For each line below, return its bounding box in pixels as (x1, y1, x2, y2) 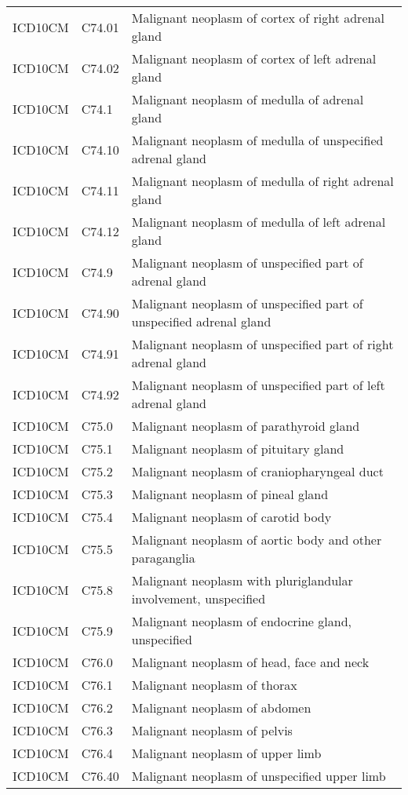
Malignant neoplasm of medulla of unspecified (131, 131, 384, 149)
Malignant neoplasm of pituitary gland (131, 439, 344, 458)
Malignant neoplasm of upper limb (131, 744, 322, 762)
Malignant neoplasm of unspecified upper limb (131, 767, 386, 785)
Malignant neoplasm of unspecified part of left (131, 376, 385, 394)
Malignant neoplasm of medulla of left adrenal (131, 213, 386, 231)
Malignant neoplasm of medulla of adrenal (131, 90, 364, 108)
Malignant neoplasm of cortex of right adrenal (131, 9, 384, 27)
